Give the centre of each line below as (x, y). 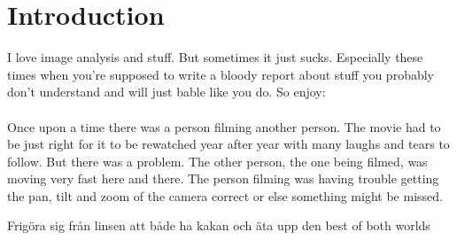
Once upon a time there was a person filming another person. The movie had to (224, 126)
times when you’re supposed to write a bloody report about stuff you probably (221, 74)
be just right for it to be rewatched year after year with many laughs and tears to (228, 144)
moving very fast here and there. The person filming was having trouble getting (223, 178)
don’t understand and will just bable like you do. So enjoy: (167, 92)
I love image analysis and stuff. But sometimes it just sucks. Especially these (215, 57)
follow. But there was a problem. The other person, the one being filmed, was (217, 161)
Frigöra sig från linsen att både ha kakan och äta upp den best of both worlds (219, 225)
